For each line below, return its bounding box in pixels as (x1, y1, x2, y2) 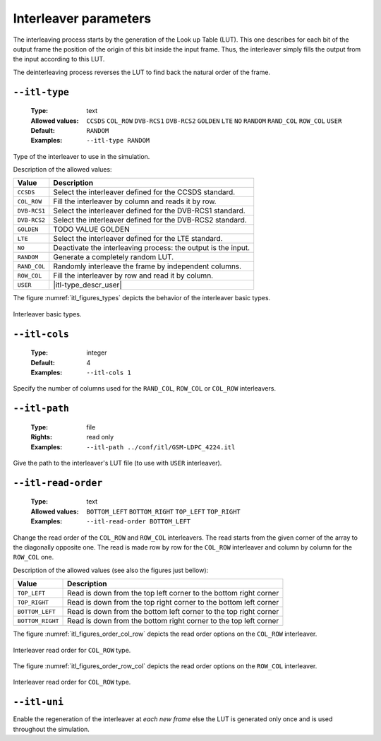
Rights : (30, 433, 53, 441)
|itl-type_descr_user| (53, 280, 123, 290)
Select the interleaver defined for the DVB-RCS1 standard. (53, 206, 246, 215)
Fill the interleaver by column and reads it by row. (53, 196, 217, 206)
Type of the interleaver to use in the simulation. (13, 152, 150, 160)
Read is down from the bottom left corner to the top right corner (67, 607, 279, 617)
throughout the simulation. (13, 725, 90, 733)
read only (86, 433, 114, 441)
